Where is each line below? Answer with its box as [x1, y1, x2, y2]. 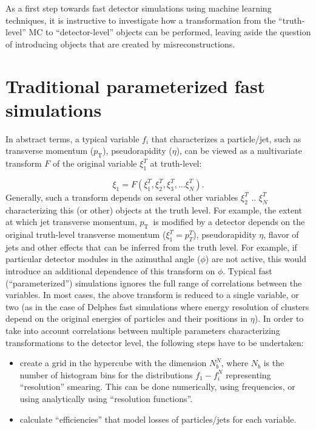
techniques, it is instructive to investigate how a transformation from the [5, 13, 276, 26]
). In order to [254, 312, 304, 325]
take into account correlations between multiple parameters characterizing [5, 324, 280, 337]
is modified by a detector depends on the [153, 215, 305, 228]
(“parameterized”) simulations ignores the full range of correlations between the [5, 276, 302, 289]
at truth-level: [150, 157, 202, 170]
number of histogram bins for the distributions [19, 368, 193, 381]
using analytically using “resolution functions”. [19, 392, 193, 404]
